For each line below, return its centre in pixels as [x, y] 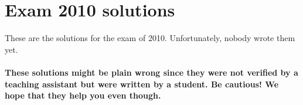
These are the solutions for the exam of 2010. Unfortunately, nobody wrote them [150, 38]
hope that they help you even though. [83, 95]
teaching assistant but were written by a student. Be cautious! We [142, 84]
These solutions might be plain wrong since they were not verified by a [151, 72]
